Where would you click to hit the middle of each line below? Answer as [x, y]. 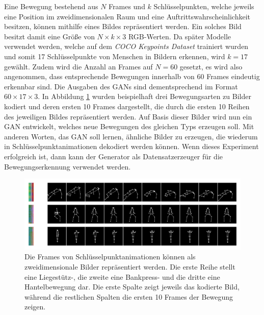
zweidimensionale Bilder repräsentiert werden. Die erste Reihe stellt [130, 266]
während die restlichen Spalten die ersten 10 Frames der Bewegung [129, 296]
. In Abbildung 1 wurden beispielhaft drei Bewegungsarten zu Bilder [144, 96]
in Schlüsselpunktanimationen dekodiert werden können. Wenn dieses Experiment [131, 146]
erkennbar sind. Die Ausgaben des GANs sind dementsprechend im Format [121, 86]
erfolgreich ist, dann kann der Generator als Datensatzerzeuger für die [114, 156]
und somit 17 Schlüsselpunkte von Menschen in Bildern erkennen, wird [115, 56]
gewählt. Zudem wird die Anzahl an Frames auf [78, 66]
